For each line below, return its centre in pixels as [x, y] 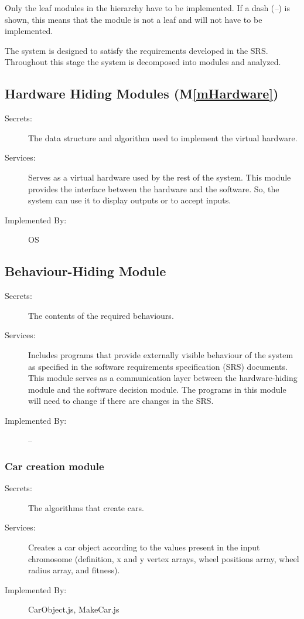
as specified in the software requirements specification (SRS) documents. [158, 366]
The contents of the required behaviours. [101, 315]
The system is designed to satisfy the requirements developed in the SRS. [136, 50]
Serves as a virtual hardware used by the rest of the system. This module [160, 177]
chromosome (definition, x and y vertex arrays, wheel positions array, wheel [164, 558]
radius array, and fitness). [74, 570]
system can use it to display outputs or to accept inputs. [130, 200]
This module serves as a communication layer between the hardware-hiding [163, 378]
